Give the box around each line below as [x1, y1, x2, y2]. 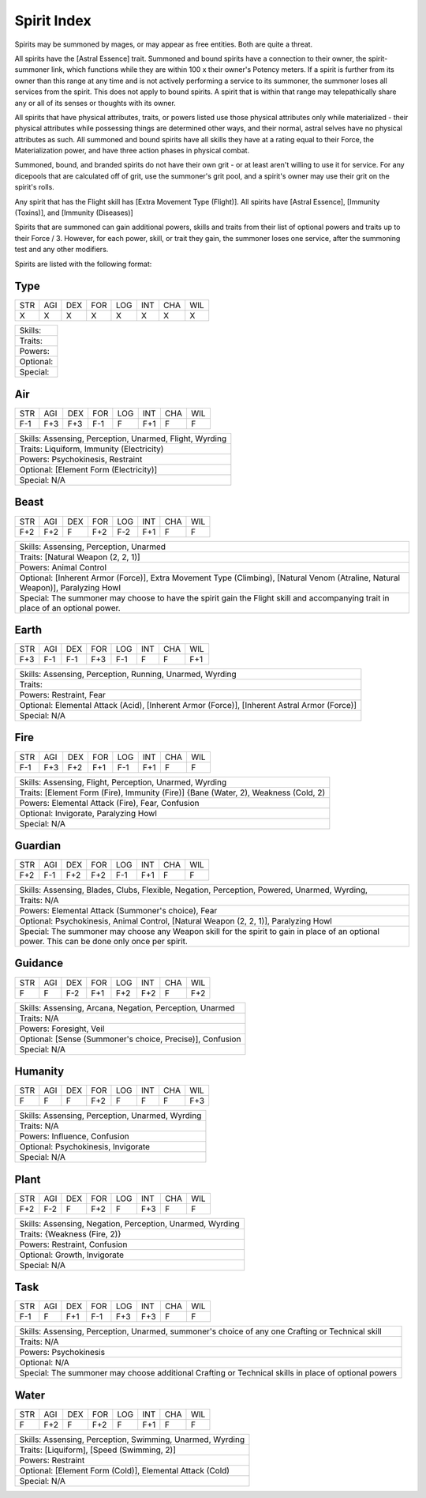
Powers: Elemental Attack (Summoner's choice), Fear [19, 905, 218, 916]
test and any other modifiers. [14, 245, 109, 254]
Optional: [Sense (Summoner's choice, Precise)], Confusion [19, 1033, 241, 1044]
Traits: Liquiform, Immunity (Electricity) [19, 443, 164, 454]
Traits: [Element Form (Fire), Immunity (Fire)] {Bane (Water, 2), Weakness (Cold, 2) [19, 787, 326, 798]
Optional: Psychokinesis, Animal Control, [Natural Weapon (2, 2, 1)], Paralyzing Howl [19, 916, 333, 927]
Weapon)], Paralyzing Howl [19, 582, 121, 593]
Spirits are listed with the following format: [14, 259, 152, 269]
